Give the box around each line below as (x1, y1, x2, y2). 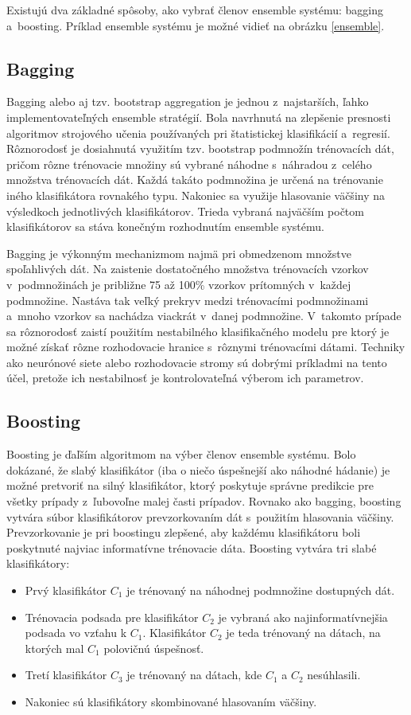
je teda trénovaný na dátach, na (226, 624, 381, 641)
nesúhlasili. (307, 666, 361, 683)
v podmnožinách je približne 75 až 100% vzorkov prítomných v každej (6, 275, 351, 292)
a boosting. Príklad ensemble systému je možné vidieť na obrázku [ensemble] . (6, 17, 385, 33)
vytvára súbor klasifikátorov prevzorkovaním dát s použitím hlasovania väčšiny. (6, 508, 394, 525)
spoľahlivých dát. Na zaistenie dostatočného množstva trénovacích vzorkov (6, 260, 369, 277)
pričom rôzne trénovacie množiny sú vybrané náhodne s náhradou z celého (6, 155, 372, 172)
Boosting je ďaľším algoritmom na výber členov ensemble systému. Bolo (6, 446, 356, 463)
